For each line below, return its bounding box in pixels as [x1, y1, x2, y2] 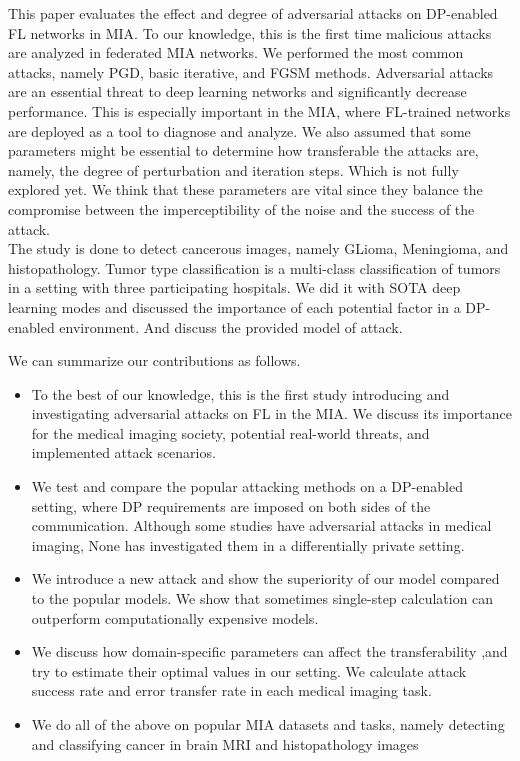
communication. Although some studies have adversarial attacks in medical [31, 515, 492, 536]
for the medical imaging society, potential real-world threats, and [31, 422, 430, 443]
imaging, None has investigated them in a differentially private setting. [31, 534, 465, 555]
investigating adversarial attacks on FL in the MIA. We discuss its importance [31, 403, 512, 424]
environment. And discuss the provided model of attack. [59, 316, 403, 337]
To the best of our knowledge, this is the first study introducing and [31, 383, 450, 404]
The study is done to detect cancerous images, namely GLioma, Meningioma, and [8, 238, 509, 259]
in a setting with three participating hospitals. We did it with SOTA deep [8, 277, 461, 298]
